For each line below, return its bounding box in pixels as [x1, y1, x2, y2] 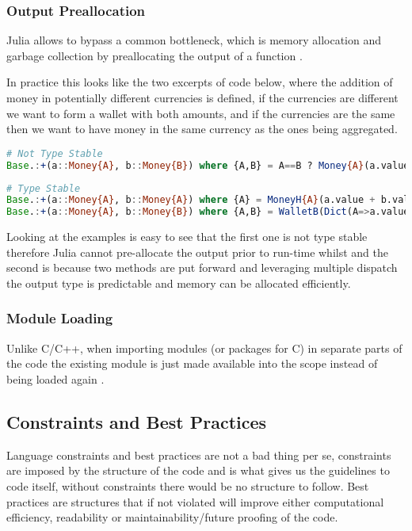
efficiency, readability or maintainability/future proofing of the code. [6, 509, 338, 525]
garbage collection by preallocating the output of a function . [6, 47, 303, 63]
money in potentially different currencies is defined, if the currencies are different [6, 90, 399, 105]
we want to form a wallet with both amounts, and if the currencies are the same [6, 105, 395, 121]
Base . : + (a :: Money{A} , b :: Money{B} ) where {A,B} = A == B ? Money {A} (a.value [6, 159, 410, 171]
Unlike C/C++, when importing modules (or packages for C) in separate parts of [6, 339, 402, 356]
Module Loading [6, 308, 113, 328]
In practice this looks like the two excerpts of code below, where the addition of [6, 74, 393, 90]
